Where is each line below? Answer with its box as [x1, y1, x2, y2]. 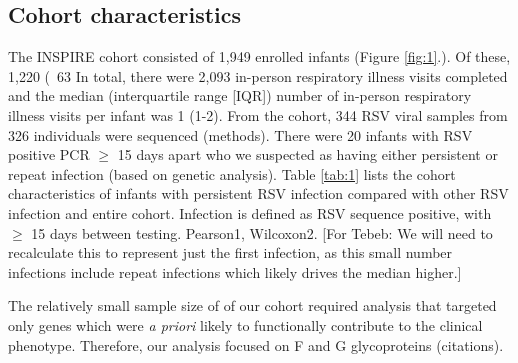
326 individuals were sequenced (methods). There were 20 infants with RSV [8, 124, 473, 145]
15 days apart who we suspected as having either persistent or [117, 144, 498, 165]
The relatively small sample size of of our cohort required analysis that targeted [8, 295, 497, 316]
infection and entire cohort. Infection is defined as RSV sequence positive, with [8, 202, 492, 223]
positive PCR [8, 144, 90, 165]
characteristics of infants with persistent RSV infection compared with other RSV [8, 183, 509, 204]
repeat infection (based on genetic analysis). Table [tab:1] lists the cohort [8, 163, 456, 184]
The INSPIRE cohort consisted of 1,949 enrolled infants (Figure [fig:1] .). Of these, [8, 46, 511, 67]
